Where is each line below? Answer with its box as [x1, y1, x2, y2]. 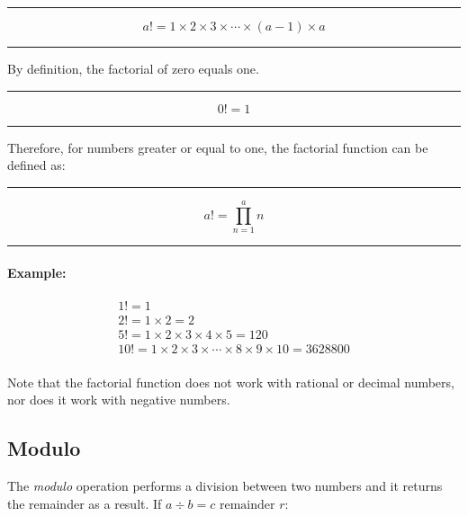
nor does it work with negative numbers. [7, 390, 230, 409]
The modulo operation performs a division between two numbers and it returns [7, 476, 443, 495]
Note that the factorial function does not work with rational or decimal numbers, [7, 372, 454, 391]
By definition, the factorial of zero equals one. [7, 59, 259, 77]
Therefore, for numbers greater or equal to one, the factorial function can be [7, 138, 428, 156]
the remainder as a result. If [7, 494, 162, 512]
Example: [7, 262, 67, 281]
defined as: [7, 156, 66, 174]
